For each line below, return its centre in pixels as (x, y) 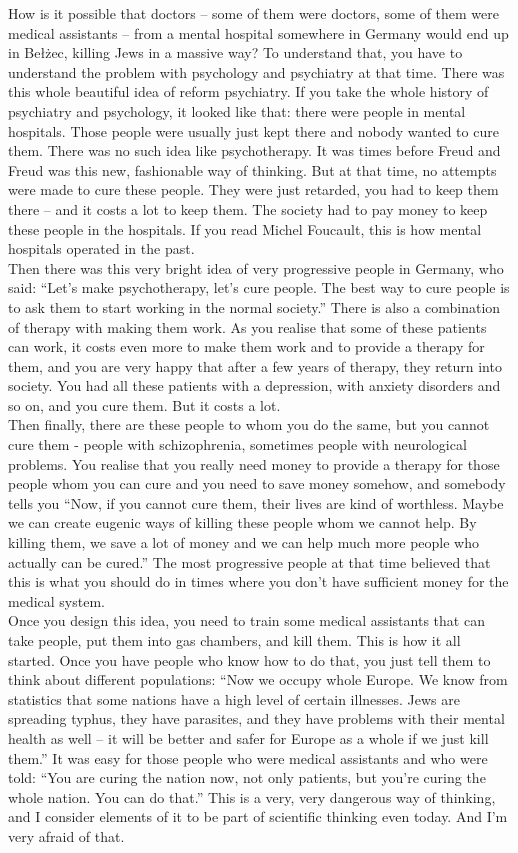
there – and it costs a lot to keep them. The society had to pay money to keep (248, 208)
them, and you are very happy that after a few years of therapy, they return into (255, 365)
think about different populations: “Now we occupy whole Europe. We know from (258, 679)
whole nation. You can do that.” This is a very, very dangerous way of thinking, (252, 796)
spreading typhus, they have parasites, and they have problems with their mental (256, 718)
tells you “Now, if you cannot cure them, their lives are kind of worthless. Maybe (256, 502)
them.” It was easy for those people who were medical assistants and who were (248, 757)
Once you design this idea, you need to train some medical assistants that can (246, 620)
